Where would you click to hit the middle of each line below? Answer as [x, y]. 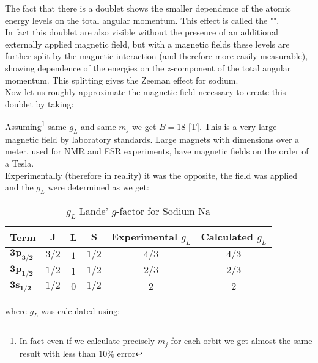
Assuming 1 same [36, 125]
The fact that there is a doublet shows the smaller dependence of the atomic [148, 8]
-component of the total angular [231, 67]
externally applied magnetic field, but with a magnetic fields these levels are [147, 44]
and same [98, 126]
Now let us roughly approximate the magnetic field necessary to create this [146, 92]
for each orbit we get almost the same [242, 341]
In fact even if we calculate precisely [87, 341]
